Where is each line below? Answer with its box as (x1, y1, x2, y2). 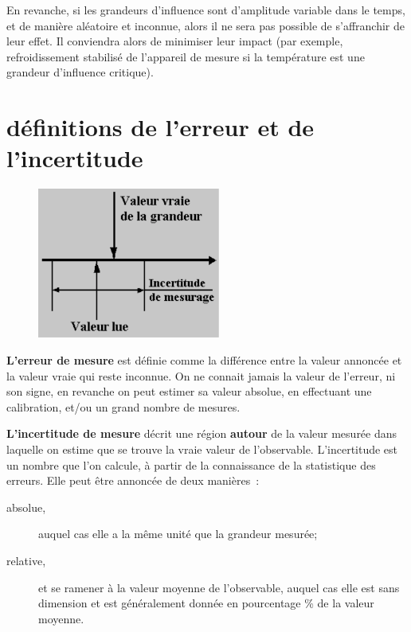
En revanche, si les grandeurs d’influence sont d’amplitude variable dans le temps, (6, 2, 405, 18)
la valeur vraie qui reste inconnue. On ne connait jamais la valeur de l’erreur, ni (6, 367, 396, 384)
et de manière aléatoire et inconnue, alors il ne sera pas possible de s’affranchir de (6, 17, 405, 33)
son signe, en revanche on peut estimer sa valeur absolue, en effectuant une (6, 383, 372, 400)
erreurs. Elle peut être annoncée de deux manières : (6, 472, 260, 489)
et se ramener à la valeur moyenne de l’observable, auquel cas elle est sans (38, 579, 400, 595)
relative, (6, 552, 46, 569)
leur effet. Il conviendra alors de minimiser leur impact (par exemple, (6, 33, 343, 49)
